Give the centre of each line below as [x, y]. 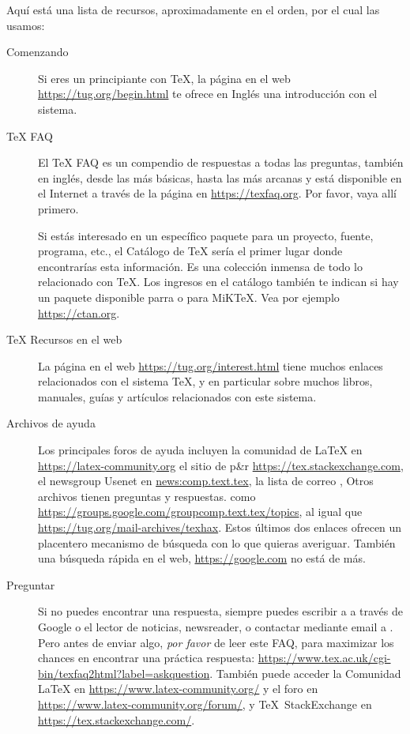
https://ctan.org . [79, 312]
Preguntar [31, 584]
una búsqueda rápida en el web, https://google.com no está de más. [202, 558]
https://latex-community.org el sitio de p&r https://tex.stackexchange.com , [221, 465]
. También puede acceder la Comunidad [305, 673]
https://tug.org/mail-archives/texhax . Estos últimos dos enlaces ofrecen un [220, 527]
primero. [58, 208]
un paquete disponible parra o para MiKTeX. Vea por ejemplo [189, 297]
